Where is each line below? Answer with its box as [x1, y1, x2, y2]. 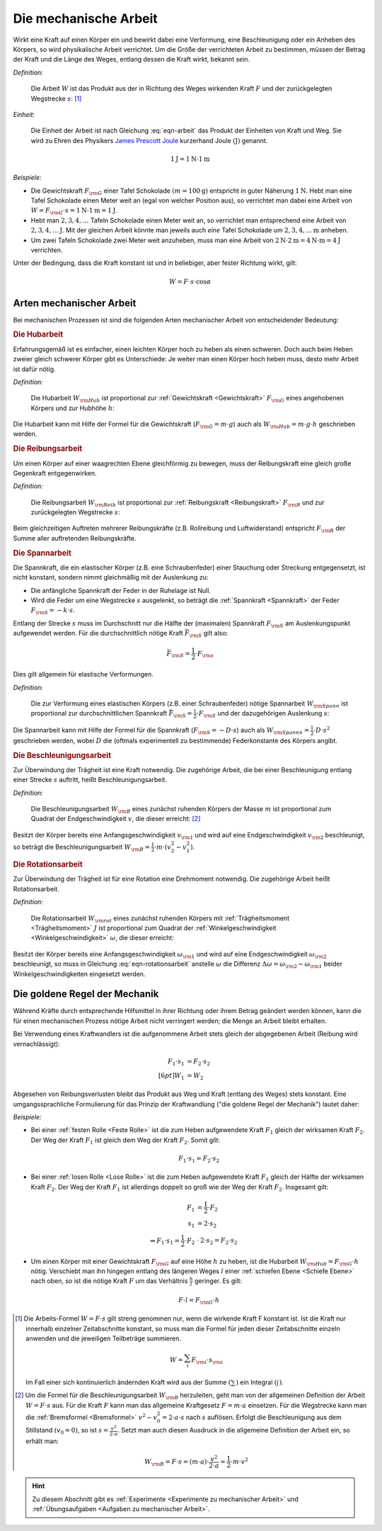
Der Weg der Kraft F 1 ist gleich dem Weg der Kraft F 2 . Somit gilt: [30, 1136, 221, 1146]
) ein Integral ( [236, 1378, 277, 1386]
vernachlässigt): [13, 1039, 60, 1048]
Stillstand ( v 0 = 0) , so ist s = [25, 1426, 109, 1436]
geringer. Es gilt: [195, 1277, 243, 1285]
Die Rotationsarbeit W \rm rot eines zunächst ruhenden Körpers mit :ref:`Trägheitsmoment [30, 914, 290, 924]
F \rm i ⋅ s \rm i [191, 1356, 224, 1366]
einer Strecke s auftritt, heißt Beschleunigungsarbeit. [13, 776, 168, 784]
